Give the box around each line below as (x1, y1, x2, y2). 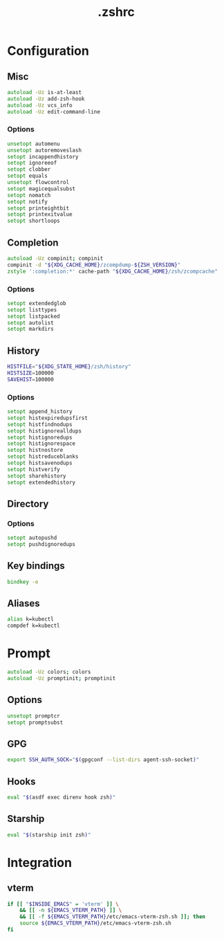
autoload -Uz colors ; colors (7, 668, 91, 675)
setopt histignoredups (7, 434, 73, 441)
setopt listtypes (7, 306, 57, 313)
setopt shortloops (7, 217, 60, 225)
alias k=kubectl (7, 616, 54, 623)
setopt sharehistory (7, 472, 67, 480)
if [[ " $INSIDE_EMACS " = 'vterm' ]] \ (7, 900, 119, 907)
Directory (7, 498, 49, 509)
